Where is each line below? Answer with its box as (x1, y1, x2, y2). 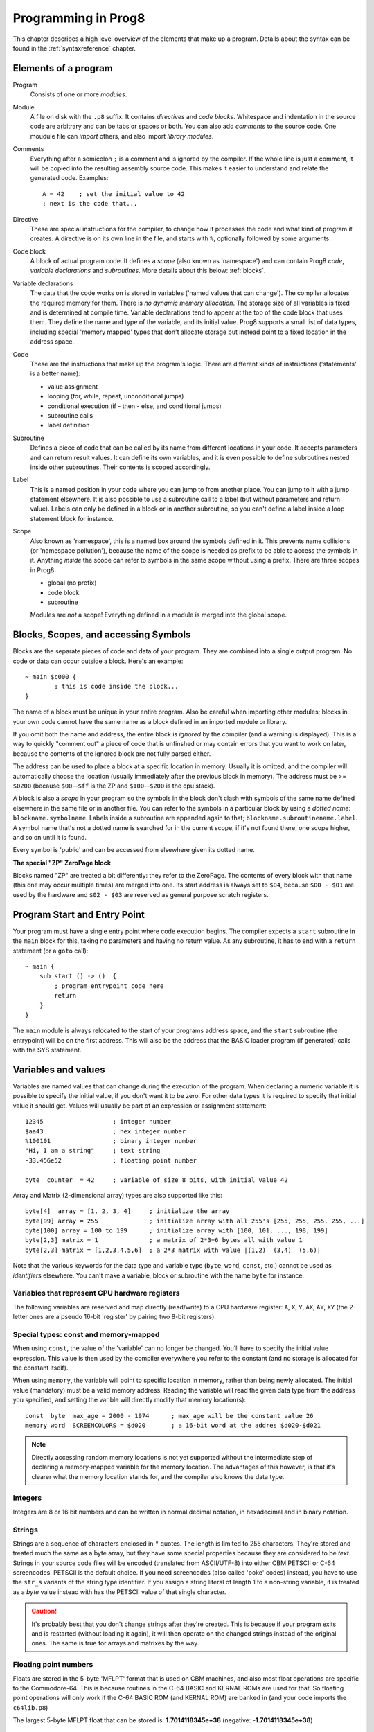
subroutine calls (47, 411, 93, 419)
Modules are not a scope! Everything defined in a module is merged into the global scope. (30, 610, 287, 619)
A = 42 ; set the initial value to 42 (42, 190, 185, 197)
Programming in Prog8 (12, 10, 145, 26)
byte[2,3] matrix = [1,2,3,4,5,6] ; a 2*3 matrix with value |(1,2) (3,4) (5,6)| (25, 1246, 321, 1254)
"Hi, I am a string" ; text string (25, 1147, 161, 1155)
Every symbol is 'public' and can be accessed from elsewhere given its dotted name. (12, 846, 256, 854)
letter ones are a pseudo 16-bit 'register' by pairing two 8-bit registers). (12, 1313, 216, 1321)
